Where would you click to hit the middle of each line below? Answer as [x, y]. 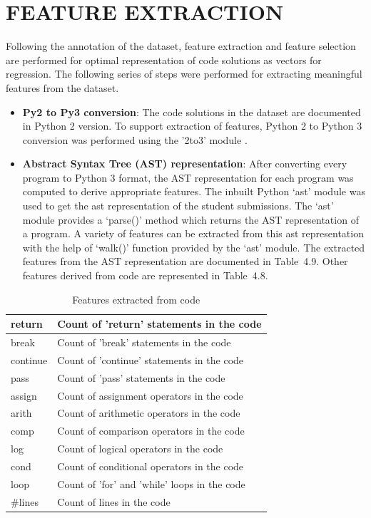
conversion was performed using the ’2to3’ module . [135, 139]
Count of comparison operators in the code [151, 431]
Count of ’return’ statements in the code [159, 324]
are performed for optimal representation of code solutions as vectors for [164, 59]
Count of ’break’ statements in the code [144, 342]
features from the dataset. [62, 87]
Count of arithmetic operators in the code [149, 413]
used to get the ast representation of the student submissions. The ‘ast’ [178, 206]
